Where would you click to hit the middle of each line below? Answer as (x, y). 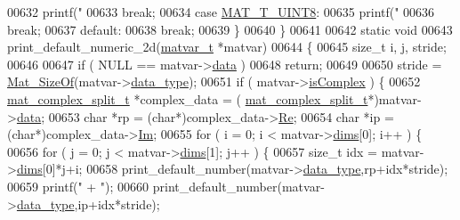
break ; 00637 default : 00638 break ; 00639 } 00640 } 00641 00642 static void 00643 (230, 29)
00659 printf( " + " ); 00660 (78, 186)
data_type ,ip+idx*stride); (88, 204)
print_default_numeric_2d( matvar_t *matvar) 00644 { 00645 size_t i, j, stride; (227, 47)
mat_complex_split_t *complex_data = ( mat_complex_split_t (188, 98)
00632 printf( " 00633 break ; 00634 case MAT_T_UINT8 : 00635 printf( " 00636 (221, 12)
